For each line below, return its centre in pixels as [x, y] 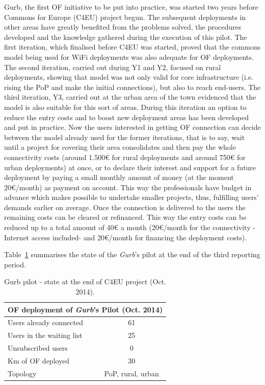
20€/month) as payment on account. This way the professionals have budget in [128, 187]
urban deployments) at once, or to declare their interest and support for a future [130, 167]
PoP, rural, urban [131, 373]
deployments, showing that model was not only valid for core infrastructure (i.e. [129, 77]
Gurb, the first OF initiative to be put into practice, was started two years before [131, 7]
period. [15, 264]
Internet [17, 237]
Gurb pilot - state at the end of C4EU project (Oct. [85, 281]
